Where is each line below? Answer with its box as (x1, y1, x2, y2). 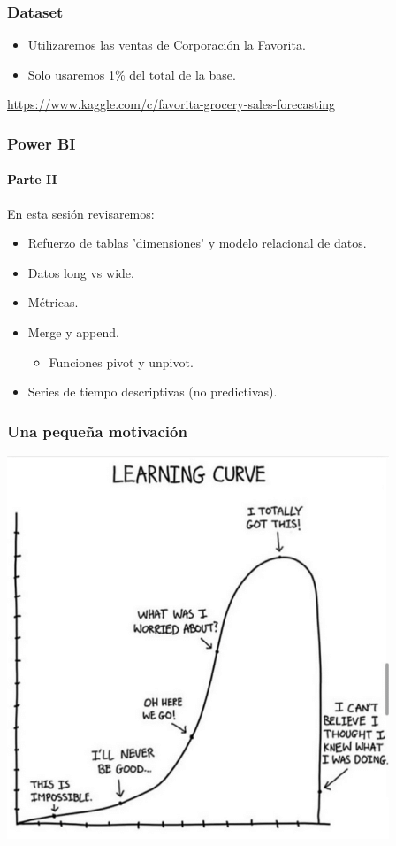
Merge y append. (27, 323, 119, 342)
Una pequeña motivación (7, 419, 187, 442)
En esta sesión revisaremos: (7, 204, 155, 222)
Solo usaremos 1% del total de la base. (27, 65, 236, 83)
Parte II (7, 170, 57, 188)
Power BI (7, 132, 76, 154)
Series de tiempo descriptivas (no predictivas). (27, 382, 278, 401)
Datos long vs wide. (27, 263, 134, 281)
